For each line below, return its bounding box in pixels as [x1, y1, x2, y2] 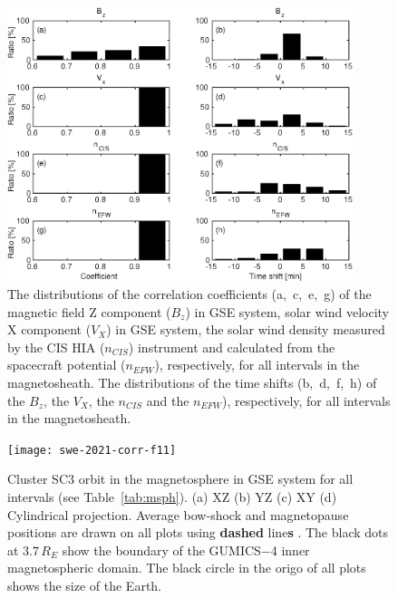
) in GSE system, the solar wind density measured [106, 320, 385, 339]
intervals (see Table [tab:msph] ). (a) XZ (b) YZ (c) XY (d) [7, 487, 337, 506]
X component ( [7, 320, 92, 339]
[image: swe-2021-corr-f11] [7, 443, 177, 457]
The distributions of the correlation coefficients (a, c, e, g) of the [7, 284, 372, 303]
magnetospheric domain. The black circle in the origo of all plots [7, 558, 366, 577]
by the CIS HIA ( [7, 337, 105, 356]
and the [146, 391, 189, 410]
